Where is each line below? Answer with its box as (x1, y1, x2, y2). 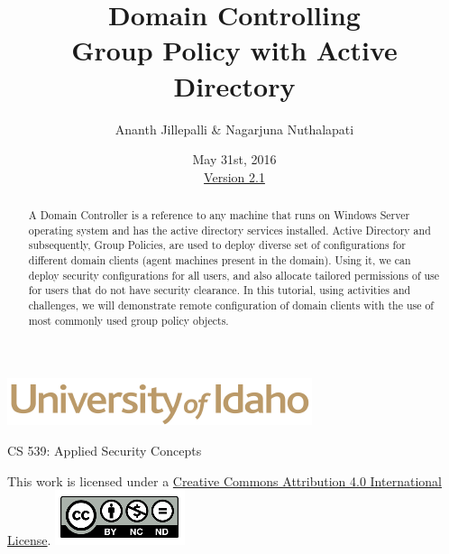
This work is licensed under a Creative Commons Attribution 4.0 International (7, 471, 442, 490)
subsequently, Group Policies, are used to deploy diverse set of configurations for (28, 237, 406, 253)
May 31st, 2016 (192, 150, 277, 169)
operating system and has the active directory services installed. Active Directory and (28, 222, 431, 237)
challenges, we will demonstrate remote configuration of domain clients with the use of (28, 298, 435, 313)
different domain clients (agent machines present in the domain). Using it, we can (28, 253, 411, 268)
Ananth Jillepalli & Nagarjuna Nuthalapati (115, 119, 354, 138)
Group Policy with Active (71, 32, 398, 69)
